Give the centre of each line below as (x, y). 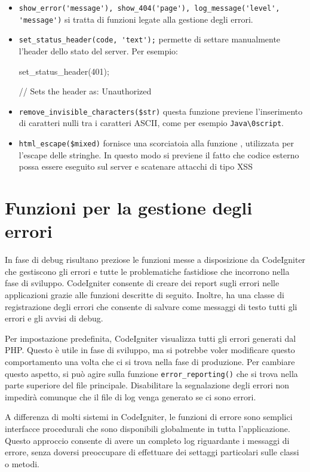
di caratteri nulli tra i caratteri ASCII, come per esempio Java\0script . (151, 123)
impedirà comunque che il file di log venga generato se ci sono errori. (131, 396)
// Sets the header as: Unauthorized (85, 91)
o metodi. (22, 463)
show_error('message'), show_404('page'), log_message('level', (149, 8)
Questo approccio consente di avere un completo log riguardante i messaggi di (147, 440)
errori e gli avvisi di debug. (54, 318)
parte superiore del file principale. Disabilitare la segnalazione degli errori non (147, 385)
